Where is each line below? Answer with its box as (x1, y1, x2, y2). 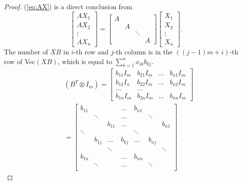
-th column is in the (113, 47, 173, 57)
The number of (4, 47, 48, 57)
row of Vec (4, 56, 35, 66)
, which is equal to (58, 56, 113, 66)
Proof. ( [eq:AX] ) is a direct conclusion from (4, 1, 133, 11)
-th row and (73, 47, 109, 57)
